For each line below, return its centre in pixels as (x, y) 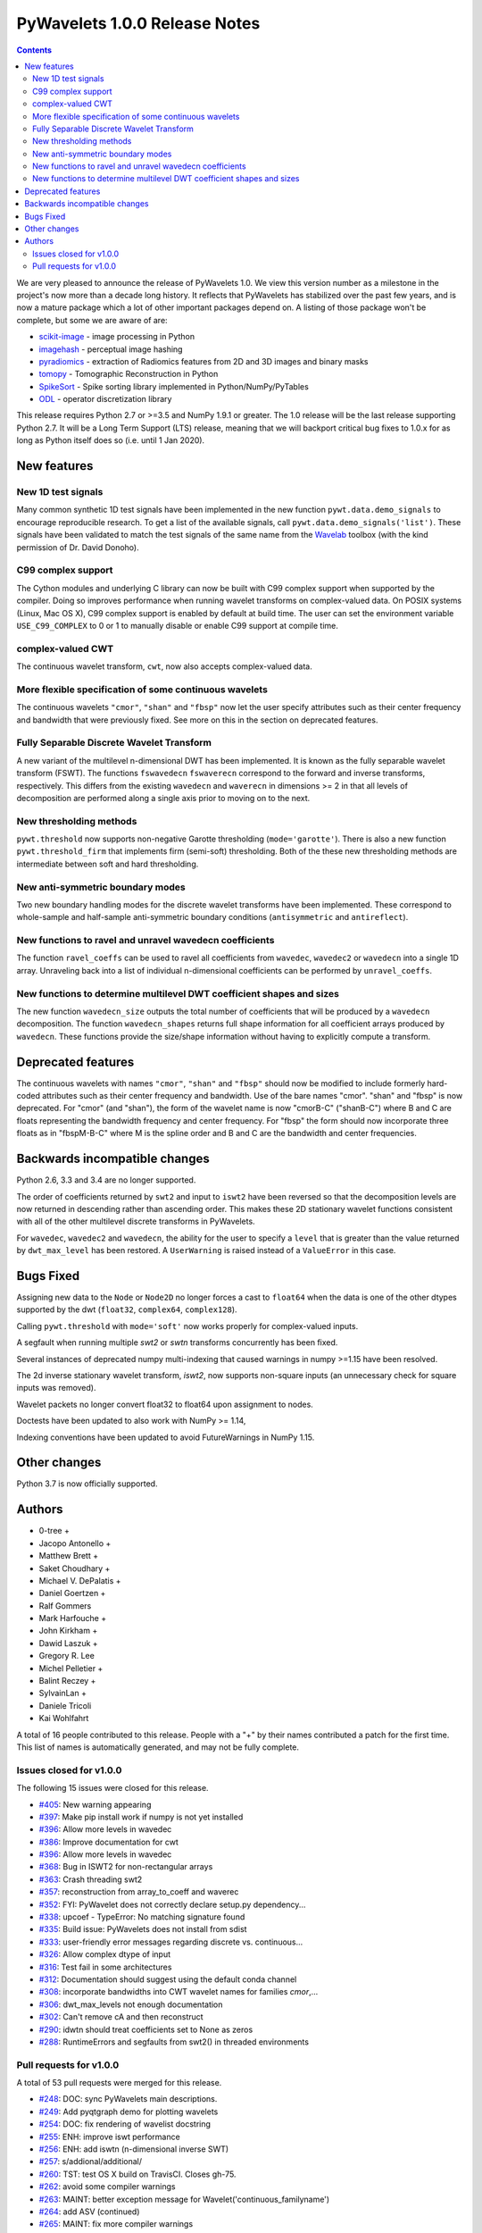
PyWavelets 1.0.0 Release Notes (138, 23)
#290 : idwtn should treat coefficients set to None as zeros (146, 2029)
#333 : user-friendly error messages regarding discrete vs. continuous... (171, 1942)
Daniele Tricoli (65, 1705)
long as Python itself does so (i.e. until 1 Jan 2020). (111, 440)
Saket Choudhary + (75, 1568)
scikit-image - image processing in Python (117, 337)
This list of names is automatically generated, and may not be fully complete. (158, 1747)
